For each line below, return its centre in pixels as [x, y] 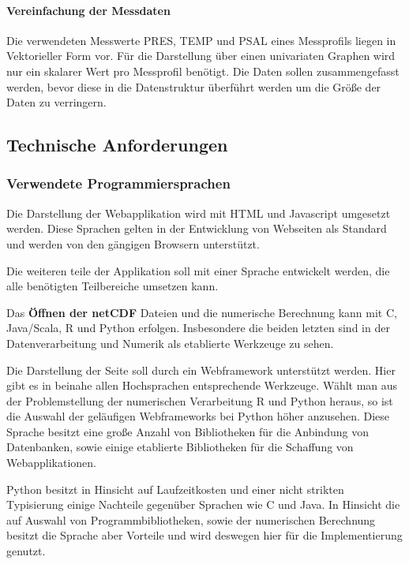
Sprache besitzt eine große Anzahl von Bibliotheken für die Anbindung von [188, 431]
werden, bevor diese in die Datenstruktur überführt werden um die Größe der [194, 86]
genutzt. [26, 551]
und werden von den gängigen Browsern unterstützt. [133, 243]
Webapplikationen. [51, 463]
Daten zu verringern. [56, 102]
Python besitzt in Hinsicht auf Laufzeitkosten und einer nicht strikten [175, 489]
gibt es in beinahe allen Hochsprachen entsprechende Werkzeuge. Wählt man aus [202, 385]
